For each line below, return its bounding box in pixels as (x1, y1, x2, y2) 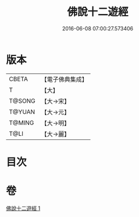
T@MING (9, 118, 34, 127)
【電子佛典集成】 (41, 75, 88, 83)
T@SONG (9, 97, 36, 105)
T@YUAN (9, 107, 35, 116)
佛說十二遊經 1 (6, 205, 41, 212)
